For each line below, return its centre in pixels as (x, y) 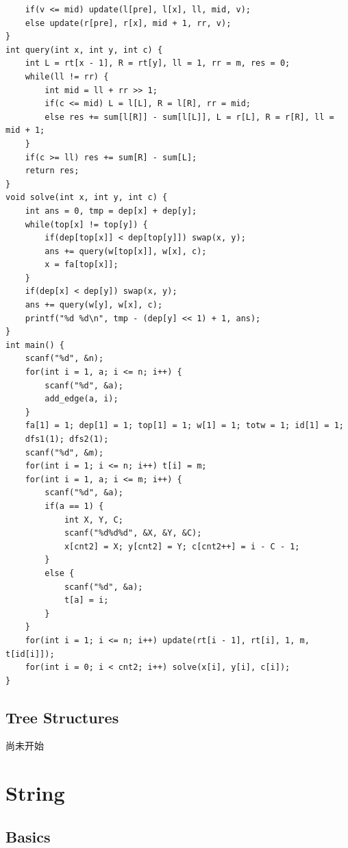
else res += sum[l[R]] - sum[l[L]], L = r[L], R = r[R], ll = (189, 117)
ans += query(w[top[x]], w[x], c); (126, 251)
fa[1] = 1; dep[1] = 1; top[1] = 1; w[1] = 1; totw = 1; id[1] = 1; (184, 426)
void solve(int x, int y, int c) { (87, 198)
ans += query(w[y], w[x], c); (94, 305)
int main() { (35, 345)
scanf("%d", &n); (64, 359)
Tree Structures (62, 717)
